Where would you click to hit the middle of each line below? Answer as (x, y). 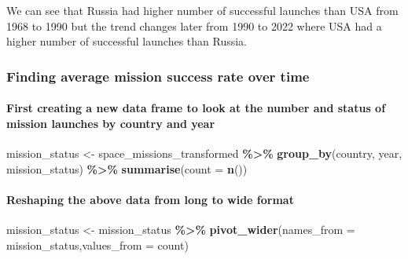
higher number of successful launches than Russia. (127, 41)
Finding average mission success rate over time (158, 76)
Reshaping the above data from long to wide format (150, 199)
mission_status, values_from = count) (97, 244)
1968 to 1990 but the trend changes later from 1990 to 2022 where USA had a (194, 26)
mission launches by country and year (111, 123)
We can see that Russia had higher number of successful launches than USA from (202, 10)
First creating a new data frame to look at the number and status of (196, 108)
